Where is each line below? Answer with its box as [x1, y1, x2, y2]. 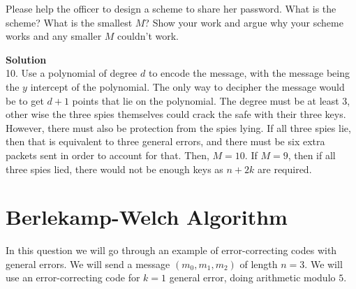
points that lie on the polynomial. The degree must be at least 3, [72, 93, 350, 108]
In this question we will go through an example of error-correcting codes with [6, 243, 337, 258]
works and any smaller [6, 29, 102, 43]
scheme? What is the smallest [6, 15, 133, 29]
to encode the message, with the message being [148, 66, 350, 80]
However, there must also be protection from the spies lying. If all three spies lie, [6, 120, 351, 135]
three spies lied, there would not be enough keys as [6, 161, 223, 176]
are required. [258, 161, 312, 176]
